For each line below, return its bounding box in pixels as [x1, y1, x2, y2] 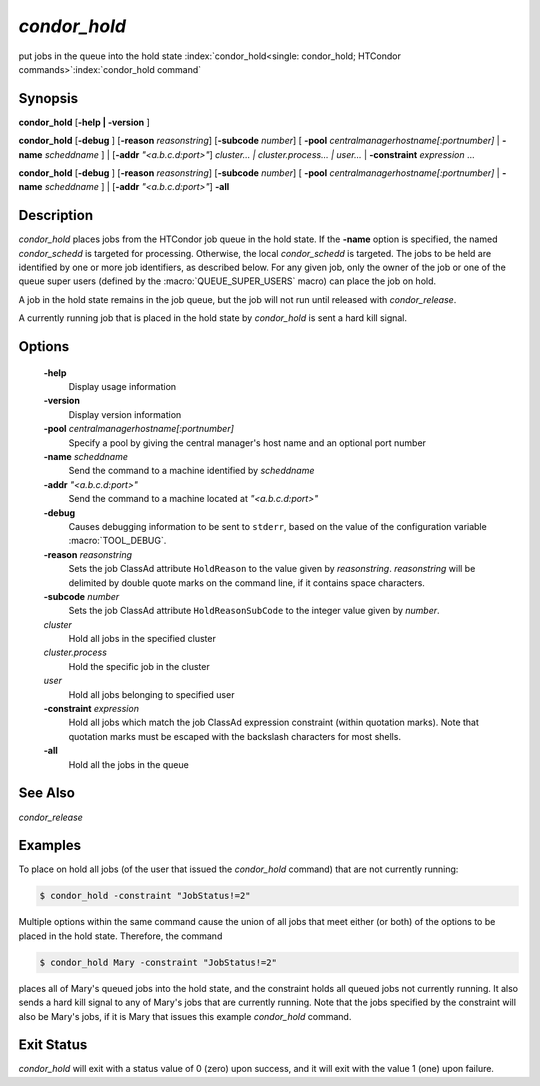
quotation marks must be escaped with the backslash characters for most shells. [68, 730, 402, 742]
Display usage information [68, 381, 177, 393]
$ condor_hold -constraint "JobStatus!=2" [39, 890, 251, 902]
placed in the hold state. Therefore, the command [18, 930, 223, 942]
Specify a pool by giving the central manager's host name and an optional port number [68, 436, 427, 449]
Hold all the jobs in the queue [68, 758, 189, 770]
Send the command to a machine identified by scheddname [68, 465, 315, 477]
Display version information [68, 408, 182, 420]
